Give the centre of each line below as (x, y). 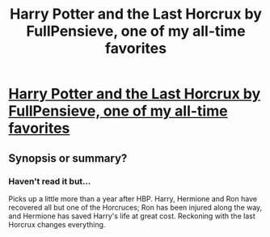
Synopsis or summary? (68, 158)
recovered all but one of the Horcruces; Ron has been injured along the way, (135, 207)
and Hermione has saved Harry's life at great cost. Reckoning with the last (132, 216)
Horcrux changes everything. (57, 224)
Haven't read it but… (50, 181)
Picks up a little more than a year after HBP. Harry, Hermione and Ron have (133, 198)
